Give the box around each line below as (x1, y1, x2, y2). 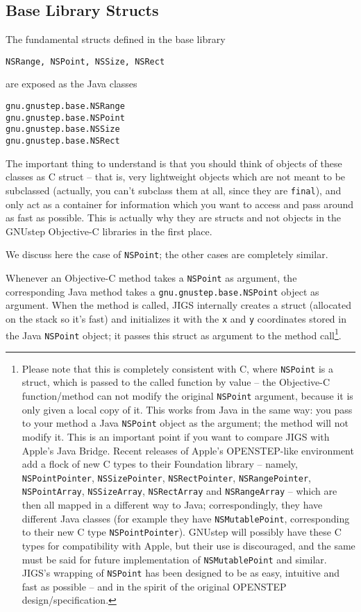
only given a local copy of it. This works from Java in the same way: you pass (22, 402, 353, 416)
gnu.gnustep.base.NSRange (6, 101, 125, 112)
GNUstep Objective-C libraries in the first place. (6, 223, 212, 238)
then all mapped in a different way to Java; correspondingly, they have (22, 498, 323, 512)
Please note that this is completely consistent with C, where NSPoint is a (22, 361, 333, 375)
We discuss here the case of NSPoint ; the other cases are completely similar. (6, 247, 328, 262)
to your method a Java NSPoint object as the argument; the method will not (22, 416, 349, 430)
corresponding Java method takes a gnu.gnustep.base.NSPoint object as (6, 284, 319, 298)
